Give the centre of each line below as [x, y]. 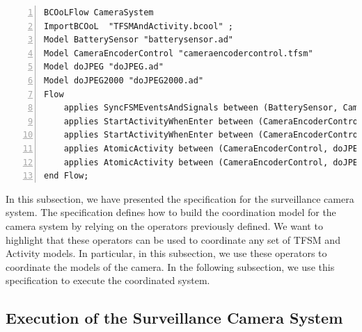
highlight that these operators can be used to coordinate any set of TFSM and [173, 239]
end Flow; [66, 176]
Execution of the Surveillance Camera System [174, 318]
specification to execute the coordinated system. [108, 280]
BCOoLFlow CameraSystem [99, 13]
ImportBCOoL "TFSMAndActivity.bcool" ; [139, 26]
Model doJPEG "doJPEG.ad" [104, 67]
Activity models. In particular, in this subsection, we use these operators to [166, 253]
